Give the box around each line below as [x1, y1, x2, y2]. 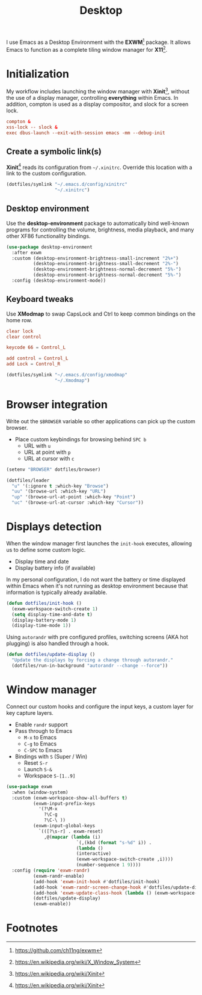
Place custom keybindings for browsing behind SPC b [14, 435, 147, 442]
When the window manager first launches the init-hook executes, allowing [6, 539, 192, 547]
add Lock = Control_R [6, 361, 61, 367]
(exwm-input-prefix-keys [32, 800, 96, 806]
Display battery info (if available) [14, 564, 96, 571]
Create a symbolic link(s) [6, 147, 102, 157]
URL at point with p [23, 449, 71, 456]
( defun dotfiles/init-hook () [6, 600, 82, 606]
